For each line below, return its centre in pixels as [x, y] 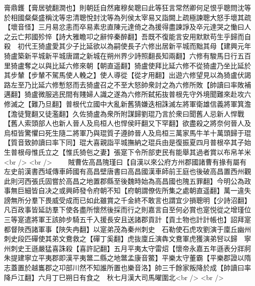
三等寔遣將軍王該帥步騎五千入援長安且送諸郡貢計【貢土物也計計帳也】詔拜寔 [127, 219]
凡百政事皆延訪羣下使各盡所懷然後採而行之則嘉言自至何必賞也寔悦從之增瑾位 [127, 210]
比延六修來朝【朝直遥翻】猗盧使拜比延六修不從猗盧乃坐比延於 [151, 65]
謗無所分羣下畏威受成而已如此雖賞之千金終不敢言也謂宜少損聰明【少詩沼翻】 [127, 200]
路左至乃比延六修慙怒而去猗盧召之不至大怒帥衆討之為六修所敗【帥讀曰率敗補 [127, 84]
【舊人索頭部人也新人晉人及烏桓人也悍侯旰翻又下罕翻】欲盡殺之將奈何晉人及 [127, 123]
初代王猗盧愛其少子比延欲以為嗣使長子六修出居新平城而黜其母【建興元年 [134, 46]
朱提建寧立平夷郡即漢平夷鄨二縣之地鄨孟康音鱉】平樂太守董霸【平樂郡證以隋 [127, 258]
